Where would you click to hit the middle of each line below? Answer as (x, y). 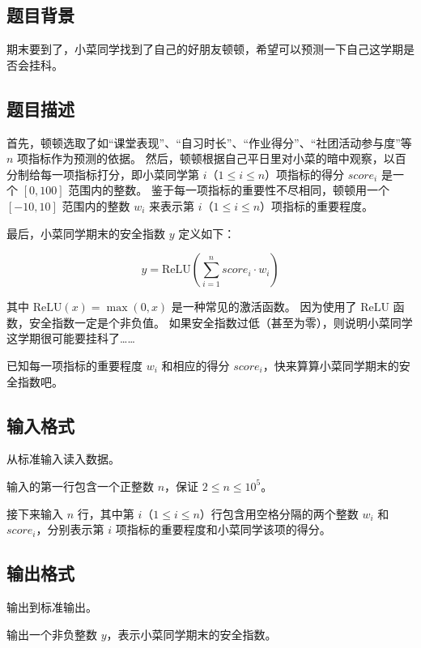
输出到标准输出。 (52, 606)
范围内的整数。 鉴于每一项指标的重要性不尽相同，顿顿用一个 (229, 190)
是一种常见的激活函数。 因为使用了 (264, 307)
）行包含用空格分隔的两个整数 (279, 513)
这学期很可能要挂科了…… (71, 338)
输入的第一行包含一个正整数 (80, 486)
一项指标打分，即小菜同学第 (125, 174)
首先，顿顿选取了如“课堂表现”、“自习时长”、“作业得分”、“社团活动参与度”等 (209, 142)
